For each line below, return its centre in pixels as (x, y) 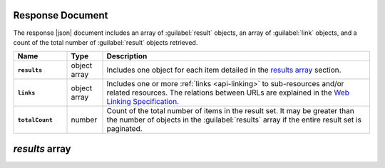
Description (127, 56)
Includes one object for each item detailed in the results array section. (224, 70)
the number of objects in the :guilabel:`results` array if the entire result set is (234, 120)
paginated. (124, 129)
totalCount (35, 120)
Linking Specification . (143, 102)
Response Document (61, 15)
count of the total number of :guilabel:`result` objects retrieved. (106, 42)
